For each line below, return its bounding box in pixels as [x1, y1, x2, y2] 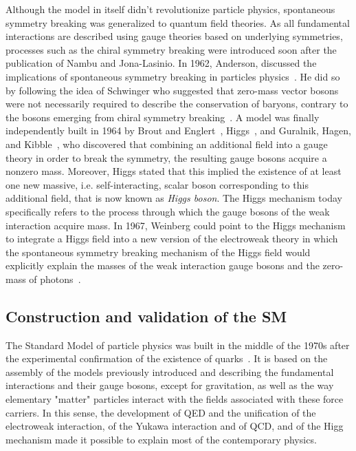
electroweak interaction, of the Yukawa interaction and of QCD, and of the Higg [5, 419, 344, 433]
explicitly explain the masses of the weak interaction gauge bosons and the [5, 258, 320, 273]
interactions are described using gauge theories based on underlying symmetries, [5, 29, 343, 43]
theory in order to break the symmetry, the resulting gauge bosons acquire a [5, 150, 327, 165]
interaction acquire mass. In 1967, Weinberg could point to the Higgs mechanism [5, 218, 346, 232]
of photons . [29, 271, 81, 286]
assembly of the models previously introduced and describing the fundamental [5, 364, 334, 379]
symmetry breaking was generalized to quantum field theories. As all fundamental [5, 15, 350, 30]
